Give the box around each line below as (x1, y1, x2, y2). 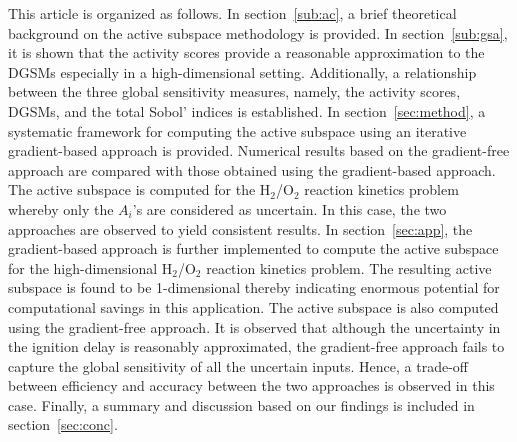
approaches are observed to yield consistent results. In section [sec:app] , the (8, 218, 473, 239)
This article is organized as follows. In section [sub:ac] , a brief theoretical (8, 3, 457, 23)
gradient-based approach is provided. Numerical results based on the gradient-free (8, 140, 510, 161)
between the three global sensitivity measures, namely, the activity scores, (8, 81, 461, 102)
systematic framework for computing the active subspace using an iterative (8, 120, 467, 141)
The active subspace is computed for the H (8, 179, 271, 200)
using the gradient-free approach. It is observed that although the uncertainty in (8, 316, 501, 337)
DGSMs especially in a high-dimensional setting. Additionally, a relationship (8, 61, 477, 82)
